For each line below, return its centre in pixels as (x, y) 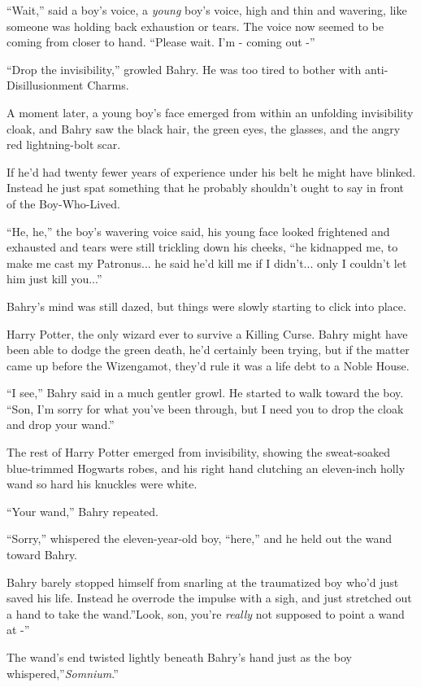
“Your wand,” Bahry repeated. (82, 511)
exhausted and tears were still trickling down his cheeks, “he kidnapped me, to (202, 247)
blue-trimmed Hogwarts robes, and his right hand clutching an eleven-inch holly (206, 468)
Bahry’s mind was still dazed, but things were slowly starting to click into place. (206, 306)
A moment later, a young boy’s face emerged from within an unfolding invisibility (210, 112)
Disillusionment (45, 85)
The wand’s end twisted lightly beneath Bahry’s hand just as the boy (179, 657)
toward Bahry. (42, 555)
